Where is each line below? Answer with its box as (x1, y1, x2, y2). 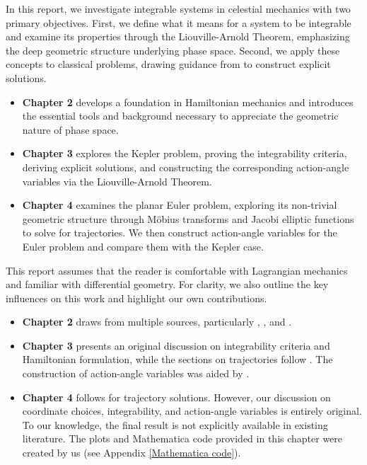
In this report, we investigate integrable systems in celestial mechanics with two (6, 1, 351, 16)
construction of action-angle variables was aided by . (22, 366, 250, 381)
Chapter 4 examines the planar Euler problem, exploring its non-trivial (22, 197, 337, 212)
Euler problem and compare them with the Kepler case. (22, 239, 264, 253)
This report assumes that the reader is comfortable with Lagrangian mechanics (6, 263, 348, 277)
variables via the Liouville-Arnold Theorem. (22, 173, 212, 188)
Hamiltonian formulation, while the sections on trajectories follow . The (22, 352, 333, 367)
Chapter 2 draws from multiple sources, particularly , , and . (22, 314, 292, 329)
